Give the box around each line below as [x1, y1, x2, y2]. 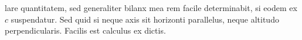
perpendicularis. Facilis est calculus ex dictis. [5, 24, 166, 37]
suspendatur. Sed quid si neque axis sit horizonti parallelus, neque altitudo [11, 13, 279, 25]
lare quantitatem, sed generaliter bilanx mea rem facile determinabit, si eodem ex [5, 2, 297, 13]
